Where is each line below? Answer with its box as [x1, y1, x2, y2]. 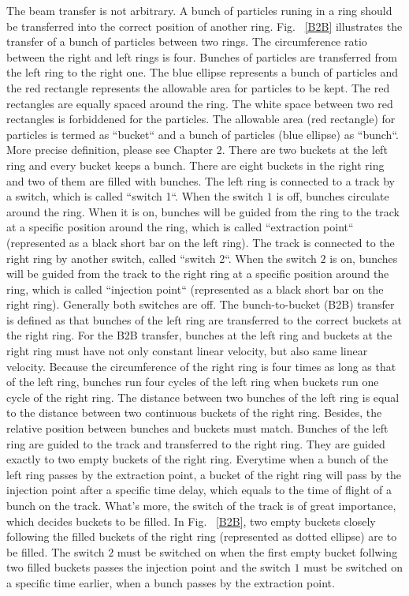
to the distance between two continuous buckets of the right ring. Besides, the [6, 404, 382, 421]
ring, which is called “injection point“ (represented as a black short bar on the [6, 280, 384, 297]
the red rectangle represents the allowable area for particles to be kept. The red [6, 79, 390, 96]
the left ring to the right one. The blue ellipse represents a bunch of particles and [6, 64, 399, 81]
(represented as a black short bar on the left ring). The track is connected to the [6, 234, 395, 250]
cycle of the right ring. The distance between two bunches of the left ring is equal [6, 388, 400, 405]
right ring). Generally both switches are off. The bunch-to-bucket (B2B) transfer [6, 296, 395, 313]
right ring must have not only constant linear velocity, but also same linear [6, 343, 368, 359]
